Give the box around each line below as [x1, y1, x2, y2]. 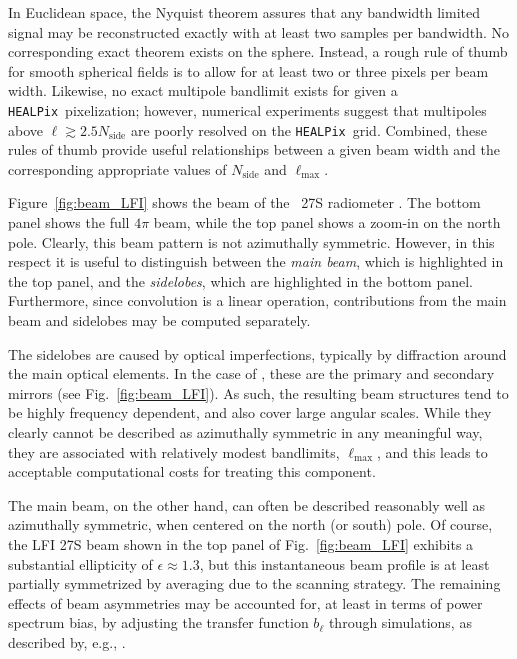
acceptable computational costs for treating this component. [8, 461, 376, 482]
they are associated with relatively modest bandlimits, [8, 441, 340, 462]
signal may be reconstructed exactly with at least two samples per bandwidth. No [8, 21, 509, 42]
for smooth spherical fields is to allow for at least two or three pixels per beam [8, 60, 489, 81]
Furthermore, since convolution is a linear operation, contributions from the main [8, 290, 507, 311]
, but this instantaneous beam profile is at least [199, 553, 490, 574]
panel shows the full [8, 212, 130, 233]
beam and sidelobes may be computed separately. [8, 310, 311, 331]
